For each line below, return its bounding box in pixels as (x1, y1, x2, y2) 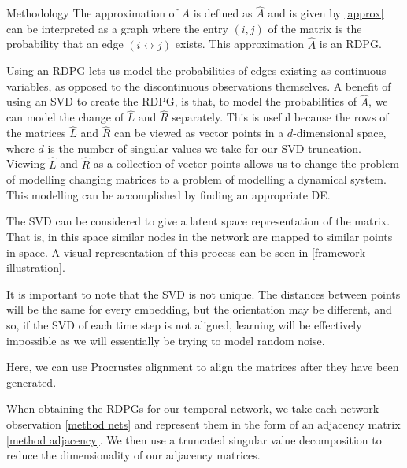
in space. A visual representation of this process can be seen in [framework (6, 243, 366, 260)
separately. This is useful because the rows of (172, 109, 389, 125)
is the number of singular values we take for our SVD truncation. (47, 139, 361, 156)
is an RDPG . (319, 35, 382, 52)
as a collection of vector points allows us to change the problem (93, 155, 399, 172)
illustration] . (6, 259, 65, 276)
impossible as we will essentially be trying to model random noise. (6, 332, 325, 348)
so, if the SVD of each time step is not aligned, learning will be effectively (6, 317, 362, 332)
